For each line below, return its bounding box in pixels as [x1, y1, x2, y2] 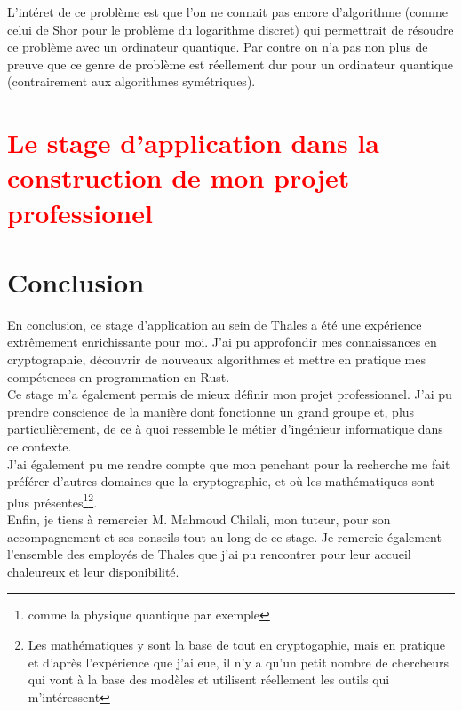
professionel [7, 194, 153, 230]
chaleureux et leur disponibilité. [7, 562, 179, 580]
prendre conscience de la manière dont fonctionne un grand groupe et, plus [7, 402, 415, 420]
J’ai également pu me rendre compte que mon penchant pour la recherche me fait [7, 454, 450, 473]
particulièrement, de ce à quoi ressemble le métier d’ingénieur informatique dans [7, 419, 443, 438]
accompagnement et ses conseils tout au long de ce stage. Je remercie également [7, 527, 442, 546]
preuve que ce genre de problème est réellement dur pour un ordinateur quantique [7, 54, 454, 73]
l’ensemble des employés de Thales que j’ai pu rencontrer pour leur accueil [7, 545, 411, 563]
